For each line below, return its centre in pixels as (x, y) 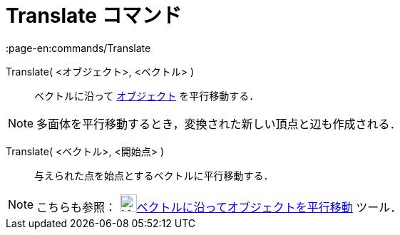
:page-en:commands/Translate (78, 48)
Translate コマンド (94, 16)
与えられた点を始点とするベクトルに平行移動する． (154, 175)
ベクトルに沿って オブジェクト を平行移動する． (147, 95)
